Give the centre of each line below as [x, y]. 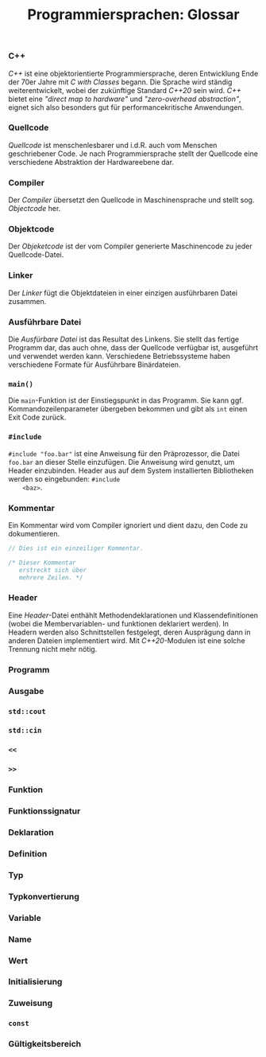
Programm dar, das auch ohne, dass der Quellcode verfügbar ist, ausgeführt [133, 348]
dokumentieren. [34, 533]
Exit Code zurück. [37, 417]
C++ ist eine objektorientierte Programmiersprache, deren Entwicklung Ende [133, 73]
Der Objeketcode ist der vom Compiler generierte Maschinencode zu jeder [130, 246]
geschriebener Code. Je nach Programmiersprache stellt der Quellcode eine [133, 154]
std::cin [25, 731]
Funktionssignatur [44, 811]
